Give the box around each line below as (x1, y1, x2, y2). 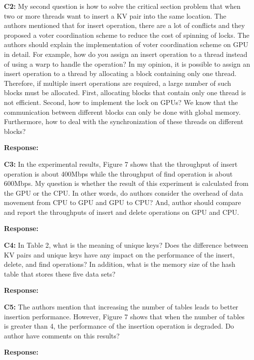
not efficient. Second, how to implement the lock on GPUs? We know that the (4, 97, 238, 107)
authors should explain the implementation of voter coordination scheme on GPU (4, 39, 249, 50)
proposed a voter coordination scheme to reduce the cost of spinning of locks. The (4, 29, 250, 40)
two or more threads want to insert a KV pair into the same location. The (4, 10, 227, 21)
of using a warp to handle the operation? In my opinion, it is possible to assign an (4, 58, 251, 69)
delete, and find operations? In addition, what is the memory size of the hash (4, 259, 235, 269)
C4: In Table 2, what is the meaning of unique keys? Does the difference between (4, 240, 249, 250)
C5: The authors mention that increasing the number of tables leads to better (4, 302, 238, 312)
